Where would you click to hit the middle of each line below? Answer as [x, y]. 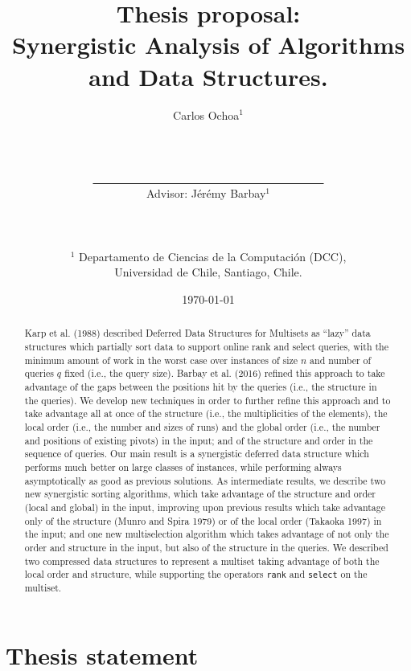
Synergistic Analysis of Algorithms [208, 45]
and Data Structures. [208, 76]
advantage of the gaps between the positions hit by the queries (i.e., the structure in [201, 387]
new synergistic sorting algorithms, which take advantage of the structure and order [200, 494]
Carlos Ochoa [206, 115]
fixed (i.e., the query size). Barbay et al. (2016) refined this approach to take [225, 373]
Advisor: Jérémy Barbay [206, 193]
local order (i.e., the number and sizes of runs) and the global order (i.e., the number [202, 427]
